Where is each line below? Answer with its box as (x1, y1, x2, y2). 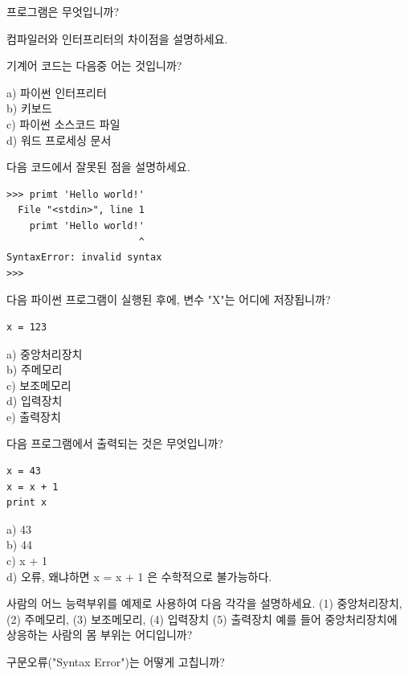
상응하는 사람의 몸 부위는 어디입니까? (6, 626, 193, 643)
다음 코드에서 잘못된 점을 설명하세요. (6, 158, 190, 175)
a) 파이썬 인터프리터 (6, 84, 107, 100)
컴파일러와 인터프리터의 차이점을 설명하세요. (6, 30, 228, 47)
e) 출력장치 (6, 408, 61, 424)
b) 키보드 (6, 100, 52, 117)
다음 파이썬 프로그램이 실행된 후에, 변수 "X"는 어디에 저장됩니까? (6, 291, 331, 308)
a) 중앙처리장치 (6, 345, 83, 362)
